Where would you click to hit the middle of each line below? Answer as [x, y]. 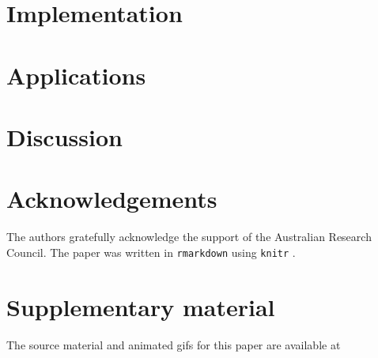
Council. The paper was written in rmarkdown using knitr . [151, 252]
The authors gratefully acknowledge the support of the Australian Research [189, 237]
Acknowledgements [112, 199]
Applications [76, 75]
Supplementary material [141, 306]
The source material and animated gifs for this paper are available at [174, 344]
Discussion [64, 136]
